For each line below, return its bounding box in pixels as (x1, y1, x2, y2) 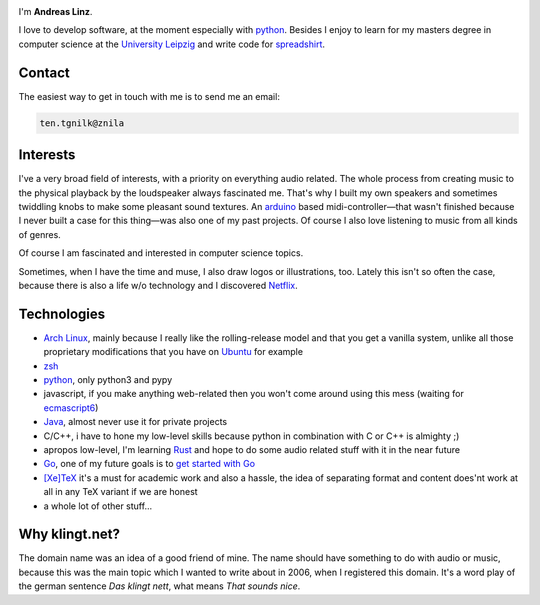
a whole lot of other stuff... (43, 500, 153, 512)
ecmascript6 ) (43, 401, 99, 414)
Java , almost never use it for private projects (43, 416, 228, 428)
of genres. (18, 228, 62, 240)
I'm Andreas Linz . (18, 6, 93, 17)
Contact (18, 64, 70, 81)
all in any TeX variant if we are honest (43, 486, 199, 498)
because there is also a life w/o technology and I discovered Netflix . (18, 279, 299, 291)
